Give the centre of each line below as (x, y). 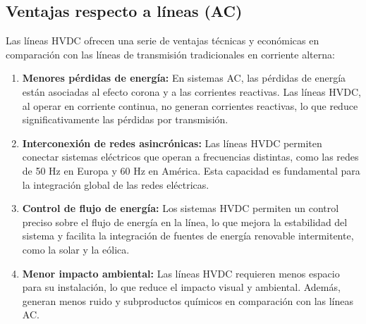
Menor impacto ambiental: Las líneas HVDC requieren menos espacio (181, 273)
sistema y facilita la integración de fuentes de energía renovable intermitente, (188, 236)
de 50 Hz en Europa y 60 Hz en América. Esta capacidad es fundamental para (191, 170)
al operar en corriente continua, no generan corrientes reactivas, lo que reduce (190, 105)
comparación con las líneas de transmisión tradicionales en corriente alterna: (170, 54)
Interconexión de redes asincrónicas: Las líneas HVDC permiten (172, 143)
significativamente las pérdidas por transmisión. (125, 119)
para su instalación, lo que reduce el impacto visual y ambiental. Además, (181, 287)
